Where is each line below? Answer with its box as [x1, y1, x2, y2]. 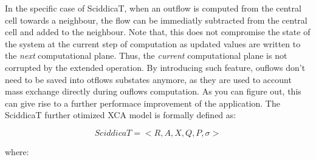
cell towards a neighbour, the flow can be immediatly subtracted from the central [5, 13, 307, 26]
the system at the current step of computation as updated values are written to [5, 37, 301, 50]
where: [5, 145, 29, 158]
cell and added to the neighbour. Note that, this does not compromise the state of [5, 25, 311, 38]
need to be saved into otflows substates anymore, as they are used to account [5, 73, 292, 85]
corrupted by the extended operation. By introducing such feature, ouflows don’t [5, 61, 306, 73]
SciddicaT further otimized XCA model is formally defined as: [5, 108, 236, 121]
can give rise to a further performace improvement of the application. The [5, 96, 280, 109]
